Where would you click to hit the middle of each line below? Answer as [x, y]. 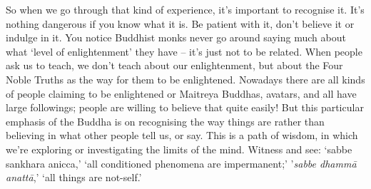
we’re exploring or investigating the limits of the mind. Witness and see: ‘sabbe [179, 149]
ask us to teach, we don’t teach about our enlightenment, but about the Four [174, 65]
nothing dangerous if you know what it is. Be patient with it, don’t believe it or [180, 23]
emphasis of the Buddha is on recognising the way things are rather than [165, 121]
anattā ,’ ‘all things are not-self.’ [74, 177]
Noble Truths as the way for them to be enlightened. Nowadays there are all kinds [185, 79]
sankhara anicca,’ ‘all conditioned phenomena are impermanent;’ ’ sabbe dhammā [181, 163]
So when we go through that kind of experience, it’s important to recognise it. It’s [185, 9]
